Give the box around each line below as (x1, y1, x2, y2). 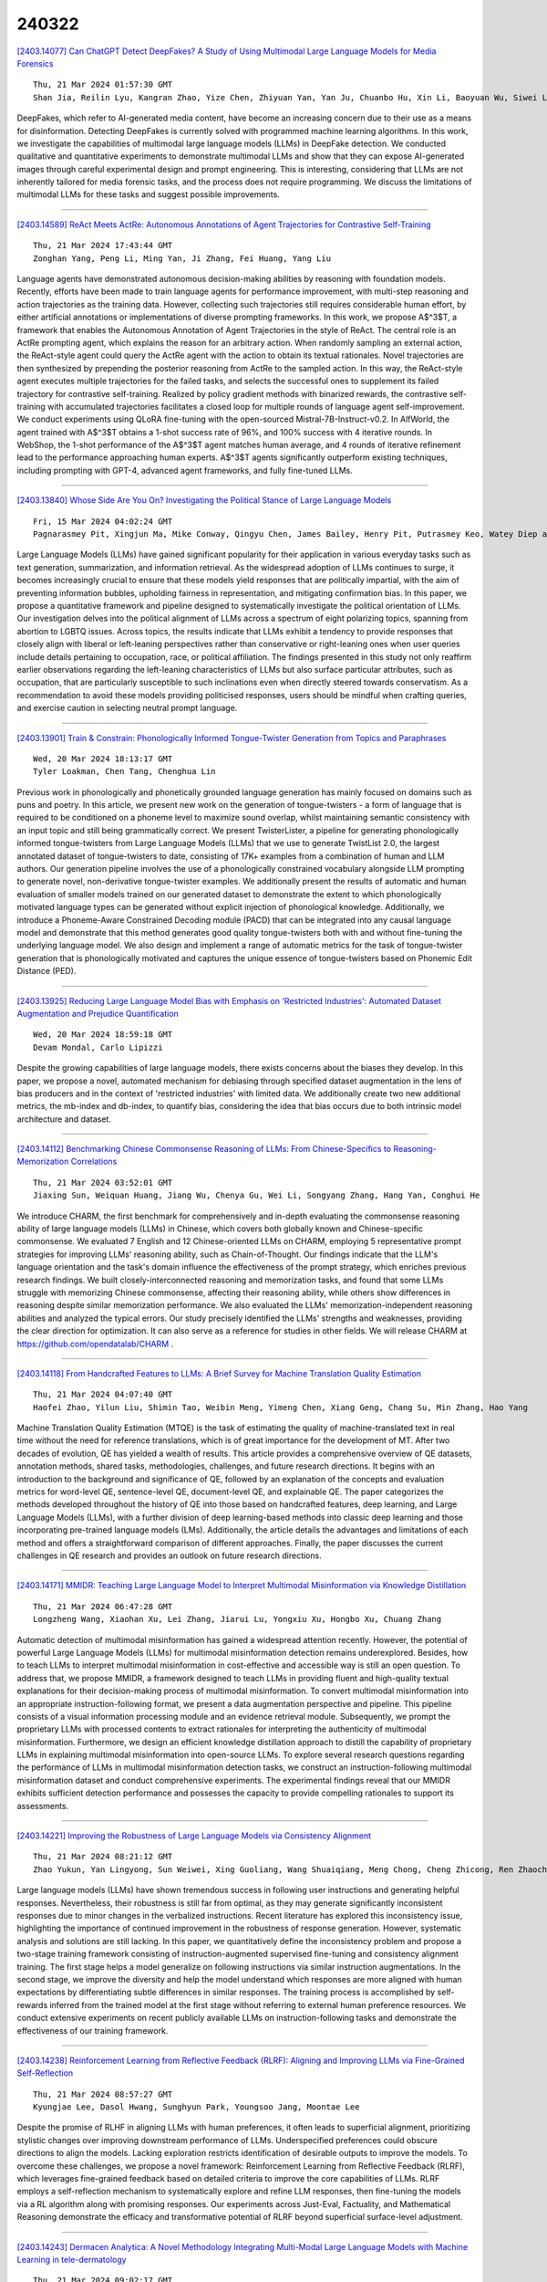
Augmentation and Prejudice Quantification (16, 1008, 180, 1019)
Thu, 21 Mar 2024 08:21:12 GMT (33, 1851, 173, 1862)
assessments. (16, 1800, 69, 1811)
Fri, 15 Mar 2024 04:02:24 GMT (33, 516, 173, 527)
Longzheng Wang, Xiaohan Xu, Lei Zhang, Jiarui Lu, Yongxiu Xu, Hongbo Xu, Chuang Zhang (33, 1614, 442, 1625)
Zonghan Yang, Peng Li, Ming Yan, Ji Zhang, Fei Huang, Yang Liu (33, 253, 332, 264)
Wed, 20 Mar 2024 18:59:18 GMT (33, 1030, 173, 1040)
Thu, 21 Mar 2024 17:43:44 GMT (33, 240, 173, 251)
